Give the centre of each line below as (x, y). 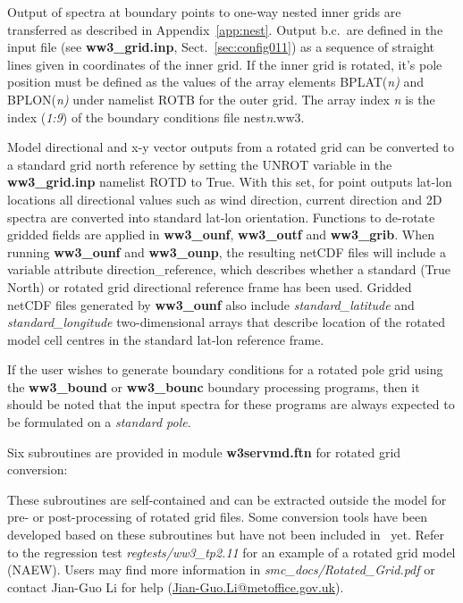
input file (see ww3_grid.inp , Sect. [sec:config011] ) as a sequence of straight (221, 47)
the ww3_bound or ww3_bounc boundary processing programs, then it (214, 386)
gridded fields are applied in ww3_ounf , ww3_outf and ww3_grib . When (221, 234)
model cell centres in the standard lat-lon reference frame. (166, 339)
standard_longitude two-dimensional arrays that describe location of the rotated (227, 322)
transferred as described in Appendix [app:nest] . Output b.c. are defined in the (225, 29)
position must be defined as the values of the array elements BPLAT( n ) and (216, 82)
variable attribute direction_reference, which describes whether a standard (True (229, 269)
